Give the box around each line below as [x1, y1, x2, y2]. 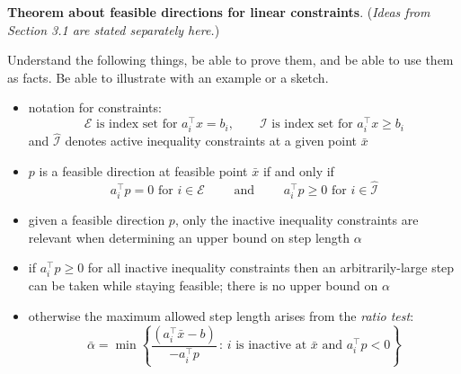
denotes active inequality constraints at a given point [65, 131, 357, 150]
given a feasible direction [28, 209, 165, 228]
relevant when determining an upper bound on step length [28, 227, 350, 246]
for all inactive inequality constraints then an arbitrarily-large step [87, 258, 455, 277]
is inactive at [235, 339, 307, 352]
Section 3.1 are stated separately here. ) [7, 20, 220, 39]
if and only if [262, 162, 334, 181]
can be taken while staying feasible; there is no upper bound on [28, 276, 378, 295]
